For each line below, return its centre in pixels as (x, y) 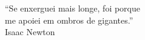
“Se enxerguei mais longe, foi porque (72, 8)
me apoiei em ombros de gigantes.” (69, 20)
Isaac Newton (30, 32)
